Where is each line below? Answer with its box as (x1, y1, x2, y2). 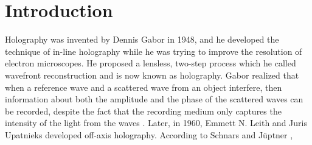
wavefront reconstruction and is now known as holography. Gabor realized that (5, 68, 299, 81)
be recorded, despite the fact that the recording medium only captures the (5, 104, 282, 117)
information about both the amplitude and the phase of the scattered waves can (5, 93, 303, 105)
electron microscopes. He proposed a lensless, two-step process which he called (5, 57, 296, 69)
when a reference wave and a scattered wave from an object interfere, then (5, 80, 282, 93)
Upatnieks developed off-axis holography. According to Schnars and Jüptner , (5, 128, 293, 141)
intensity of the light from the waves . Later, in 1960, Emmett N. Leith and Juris (5, 116, 307, 129)
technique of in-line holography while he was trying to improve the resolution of (5, 44, 302, 57)
